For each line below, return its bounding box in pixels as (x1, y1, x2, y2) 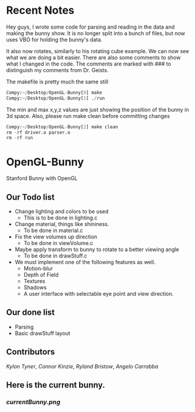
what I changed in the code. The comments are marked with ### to (6, 60, 171, 67)
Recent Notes (6, 4, 75, 17)
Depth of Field (23, 271, 59, 278)
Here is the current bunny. (6, 380, 105, 391)
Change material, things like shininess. (14, 221, 109, 228)
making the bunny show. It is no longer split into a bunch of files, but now (6, 29, 185, 36)
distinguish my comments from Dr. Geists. (6, 66, 109, 73)
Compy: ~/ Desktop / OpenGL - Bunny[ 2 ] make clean (6, 123, 118, 130)
